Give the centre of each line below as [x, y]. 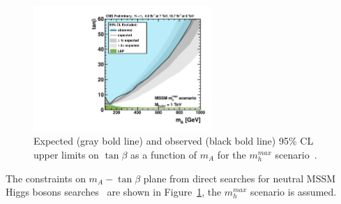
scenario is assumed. [293, 192]
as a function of [164, 154]
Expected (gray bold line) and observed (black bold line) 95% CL [174, 141]
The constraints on [46, 178]
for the [232, 154]
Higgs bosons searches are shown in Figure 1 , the [114, 192]
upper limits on [66, 154]
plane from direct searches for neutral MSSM [240, 178]
